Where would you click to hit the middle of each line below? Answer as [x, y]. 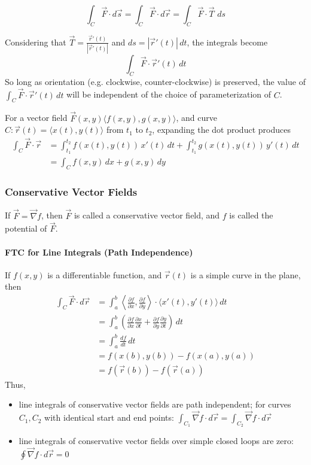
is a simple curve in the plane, [246, 274]
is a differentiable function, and [105, 274]
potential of [26, 228]
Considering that [36, 42]
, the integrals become [227, 42]
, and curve [196, 118]
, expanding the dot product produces [221, 130]
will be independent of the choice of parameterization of [169, 94]
